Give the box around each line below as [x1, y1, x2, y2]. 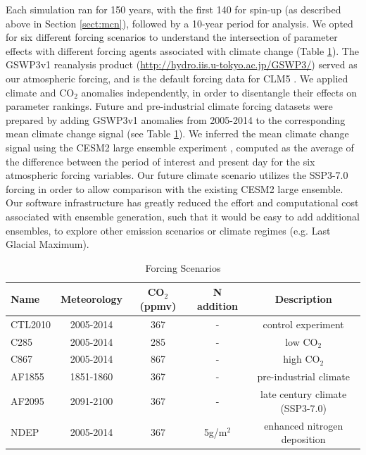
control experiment [263, 316, 344, 331]
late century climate [260, 387, 347, 401]
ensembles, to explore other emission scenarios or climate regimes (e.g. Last [6, 223, 331, 237]
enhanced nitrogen [264, 418, 343, 432]
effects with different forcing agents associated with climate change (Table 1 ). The [6, 43, 359, 58]
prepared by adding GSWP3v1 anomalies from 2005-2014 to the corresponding [6, 112, 346, 127]
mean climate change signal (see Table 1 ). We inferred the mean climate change [6, 126, 349, 141]
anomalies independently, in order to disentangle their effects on [81, 85, 358, 99]
